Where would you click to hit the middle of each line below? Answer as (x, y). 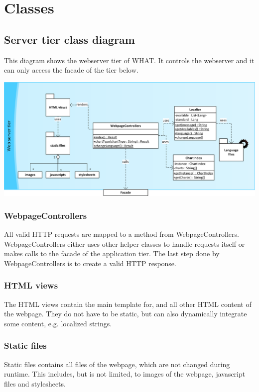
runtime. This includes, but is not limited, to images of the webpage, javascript (125, 374)
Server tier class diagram (69, 39)
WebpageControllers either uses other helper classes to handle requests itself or (125, 244)
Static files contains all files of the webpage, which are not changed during (117, 364)
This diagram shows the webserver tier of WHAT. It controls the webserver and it (129, 60)
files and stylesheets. (35, 383)
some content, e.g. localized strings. (58, 323)
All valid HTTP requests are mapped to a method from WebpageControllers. (122, 234)
